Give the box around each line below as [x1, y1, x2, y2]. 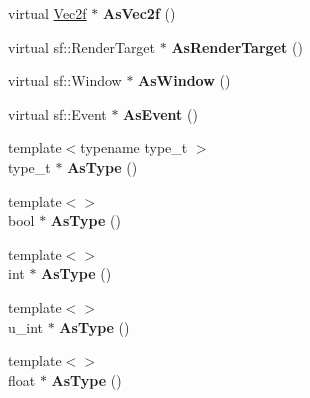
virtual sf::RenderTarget [8, 36, 156, 57]
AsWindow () [138, 70, 231, 91]
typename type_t [80, 137, 188, 158]
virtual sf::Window [8, 70, 122, 91]
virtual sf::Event [8, 103, 107, 124]
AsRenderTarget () [171, 36, 303, 57]
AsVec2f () [102, 3, 176, 23]
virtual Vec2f [8, 3, 87, 23]
